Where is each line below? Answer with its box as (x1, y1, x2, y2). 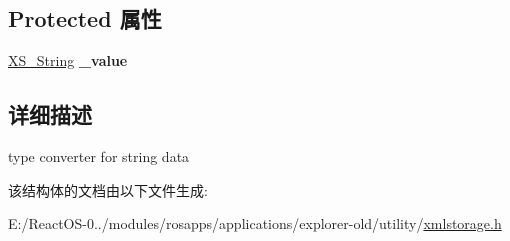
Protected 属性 (8, 3, 162, 34)
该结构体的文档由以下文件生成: (8, 179, 208, 200)
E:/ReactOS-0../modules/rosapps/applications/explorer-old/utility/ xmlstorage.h (8, 213, 502, 234)
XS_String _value (8, 50, 128, 71)
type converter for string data (8, 146, 190, 166)
